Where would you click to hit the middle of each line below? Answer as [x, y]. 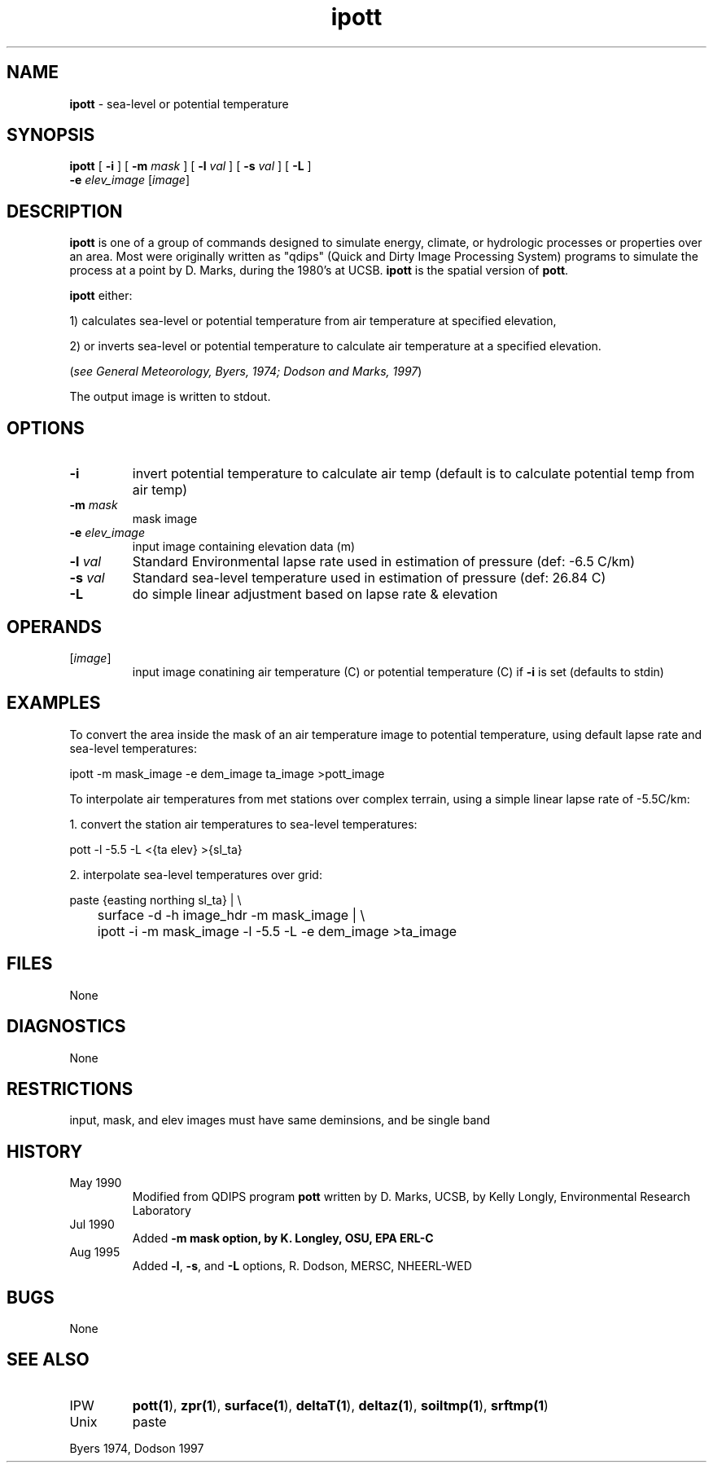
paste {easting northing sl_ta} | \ [155, 899]
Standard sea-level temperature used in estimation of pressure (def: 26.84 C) [369, 578]
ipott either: [101, 296]
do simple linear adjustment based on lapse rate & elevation [315, 594]
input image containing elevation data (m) [244, 547]
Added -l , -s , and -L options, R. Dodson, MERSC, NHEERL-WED [302, 1266]
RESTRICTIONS [70, 1089]
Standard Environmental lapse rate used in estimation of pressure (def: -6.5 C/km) [384, 562]
